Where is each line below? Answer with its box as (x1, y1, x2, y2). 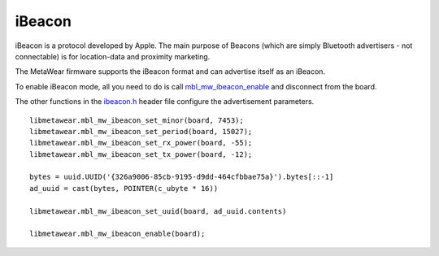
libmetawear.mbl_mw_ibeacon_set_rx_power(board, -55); (29, 138, 253, 148)
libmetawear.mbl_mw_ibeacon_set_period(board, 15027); (29, 127, 253, 136)
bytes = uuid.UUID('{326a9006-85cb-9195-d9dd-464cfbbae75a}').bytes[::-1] (29, 172, 334, 182)
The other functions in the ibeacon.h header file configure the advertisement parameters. (15, 97, 315, 106)
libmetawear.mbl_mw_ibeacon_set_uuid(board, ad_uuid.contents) (29, 206, 287, 215)
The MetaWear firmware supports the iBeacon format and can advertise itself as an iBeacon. (15, 67, 325, 76)
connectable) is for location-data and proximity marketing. (15, 51, 211, 61)
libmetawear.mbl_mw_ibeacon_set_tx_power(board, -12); (29, 150, 253, 158)
